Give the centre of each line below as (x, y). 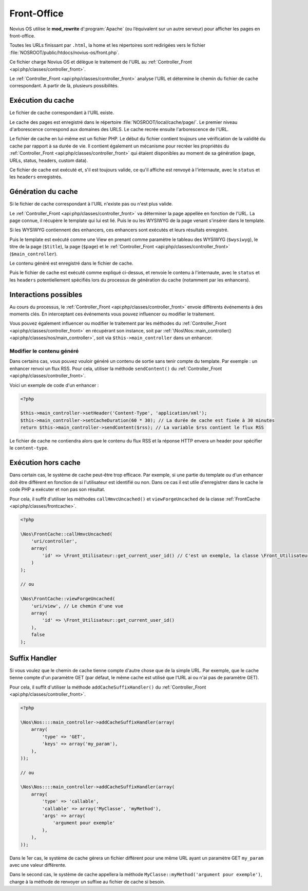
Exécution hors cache (45, 463)
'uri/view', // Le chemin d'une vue (77, 606)
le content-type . (29, 448)
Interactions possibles (46, 295)
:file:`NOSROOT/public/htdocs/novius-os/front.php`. (64, 52)
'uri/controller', (54, 541)
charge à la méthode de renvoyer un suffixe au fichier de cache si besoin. (87, 882)
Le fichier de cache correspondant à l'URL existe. (62, 113)
